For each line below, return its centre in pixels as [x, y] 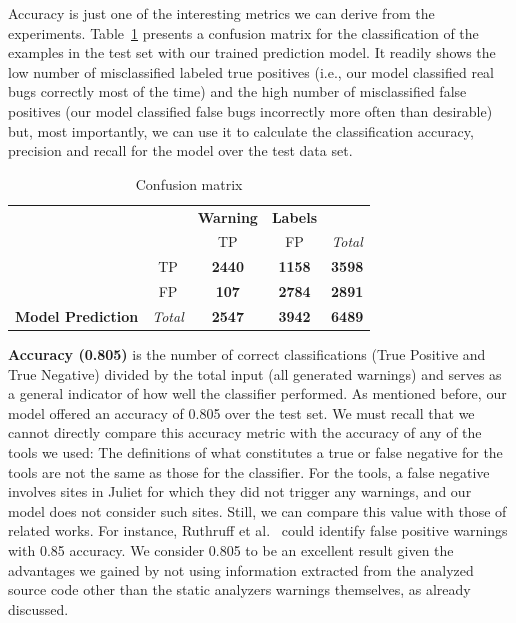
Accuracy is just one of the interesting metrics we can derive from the [221, 13]
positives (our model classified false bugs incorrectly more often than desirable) [250, 110]
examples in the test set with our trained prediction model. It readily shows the [252, 52]
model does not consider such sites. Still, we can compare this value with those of [257, 510]
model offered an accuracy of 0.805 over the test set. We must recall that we [241, 412]
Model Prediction [77, 315]
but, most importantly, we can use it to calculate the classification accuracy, [241, 130]
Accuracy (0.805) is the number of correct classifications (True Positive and [247, 354]
